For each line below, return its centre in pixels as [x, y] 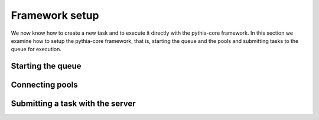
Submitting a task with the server [73, 104]
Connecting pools [44, 85]
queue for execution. [36, 49]
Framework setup [55, 15]
